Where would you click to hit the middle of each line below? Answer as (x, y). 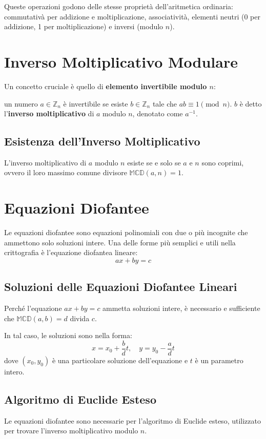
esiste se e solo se (154, 162)
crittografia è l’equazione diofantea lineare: (71, 252)
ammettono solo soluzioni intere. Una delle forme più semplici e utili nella (120, 242)
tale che (165, 103)
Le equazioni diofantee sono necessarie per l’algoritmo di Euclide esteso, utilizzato (132, 420)
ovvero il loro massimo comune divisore (66, 172)
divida (80, 318)
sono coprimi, (223, 162)
